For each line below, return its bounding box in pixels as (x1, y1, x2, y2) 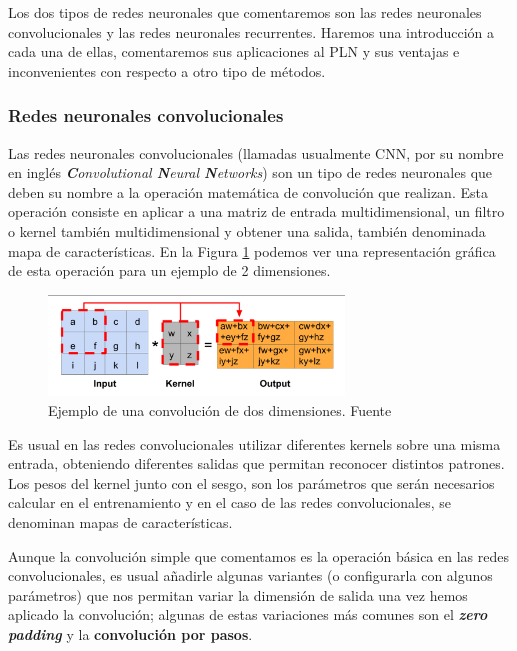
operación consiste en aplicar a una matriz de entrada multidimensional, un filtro (8, 201, 505, 222)
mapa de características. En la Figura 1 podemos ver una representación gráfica (8, 240, 496, 261)
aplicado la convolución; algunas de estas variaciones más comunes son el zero (8, 604, 488, 625)
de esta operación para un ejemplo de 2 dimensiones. (8, 260, 331, 281)
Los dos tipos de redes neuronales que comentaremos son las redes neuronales (8, 2, 482, 22)
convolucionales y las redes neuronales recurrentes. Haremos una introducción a (8, 21, 495, 42)
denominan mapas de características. (8, 512, 233, 533)
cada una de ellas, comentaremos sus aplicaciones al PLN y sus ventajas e (8, 41, 460, 62)
